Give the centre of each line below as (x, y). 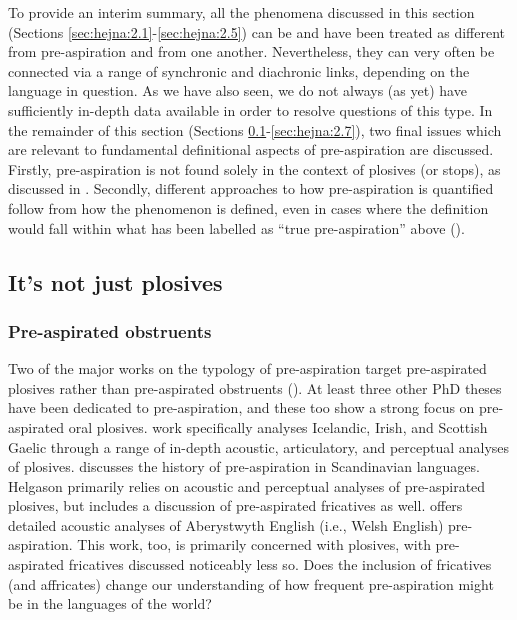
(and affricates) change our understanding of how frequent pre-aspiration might (251, 583)
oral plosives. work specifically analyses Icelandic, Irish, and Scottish (278, 426)
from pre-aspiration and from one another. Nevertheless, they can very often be (251, 51)
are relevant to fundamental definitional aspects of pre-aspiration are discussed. (251, 149)
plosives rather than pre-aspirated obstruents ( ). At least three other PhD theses (255, 387)
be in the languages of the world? (110, 603)
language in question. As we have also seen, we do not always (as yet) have (237, 90)
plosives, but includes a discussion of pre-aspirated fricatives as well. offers (235, 505)
